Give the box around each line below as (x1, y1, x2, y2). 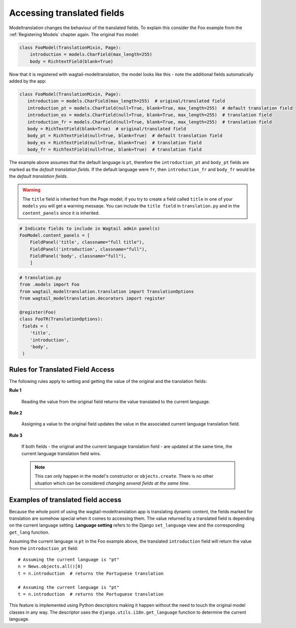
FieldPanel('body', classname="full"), (30, 253, 127, 259)
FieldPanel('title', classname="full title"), (30, 240, 145, 245)
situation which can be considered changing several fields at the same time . (35, 480, 190, 486)
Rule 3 (9, 432, 23, 438)
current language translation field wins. (21, 450, 101, 457)
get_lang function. (9, 529, 49, 535)
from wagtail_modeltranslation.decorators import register (19, 295, 165, 301)
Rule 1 (9, 387, 22, 393)
